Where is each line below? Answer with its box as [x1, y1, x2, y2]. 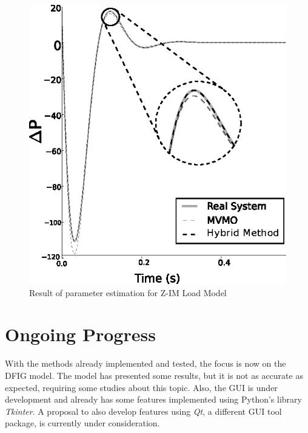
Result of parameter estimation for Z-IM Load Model [29, 286, 227, 299]
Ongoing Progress [5, 322, 156, 347]
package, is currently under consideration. [5, 417, 160, 429]
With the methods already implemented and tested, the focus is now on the [5, 357, 286, 370]
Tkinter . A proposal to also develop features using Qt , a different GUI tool [5, 404, 282, 417]
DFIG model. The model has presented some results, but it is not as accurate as [5, 369, 303, 381]
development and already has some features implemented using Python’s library [5, 393, 302, 406]
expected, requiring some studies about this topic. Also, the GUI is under [5, 381, 278, 393]
